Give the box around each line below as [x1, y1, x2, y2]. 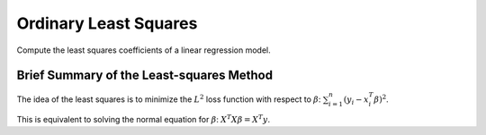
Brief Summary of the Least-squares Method [16, 68, 274, 83]
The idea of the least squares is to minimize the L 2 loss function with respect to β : [16, 93, 321, 105]
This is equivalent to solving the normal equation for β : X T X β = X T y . [16, 113, 270, 125]
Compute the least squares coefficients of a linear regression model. [16, 45, 271, 55]
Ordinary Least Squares [16, 13, 198, 33]
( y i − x [343, 95, 369, 107]
